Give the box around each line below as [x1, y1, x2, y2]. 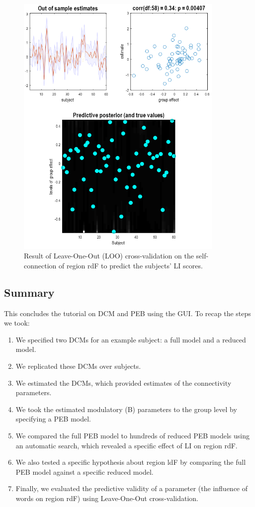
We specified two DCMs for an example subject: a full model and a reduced [15, 334, 246, 344]
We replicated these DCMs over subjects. [15, 361, 141, 371]
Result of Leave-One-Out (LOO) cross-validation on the [24, 251, 194, 261]
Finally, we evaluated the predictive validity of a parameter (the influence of [15, 483, 248, 494]
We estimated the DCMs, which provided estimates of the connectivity [15, 377, 232, 388]
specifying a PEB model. [15, 414, 91, 424]
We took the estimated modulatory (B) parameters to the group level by [15, 404, 237, 414]
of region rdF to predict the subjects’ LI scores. [58, 260, 203, 270]
